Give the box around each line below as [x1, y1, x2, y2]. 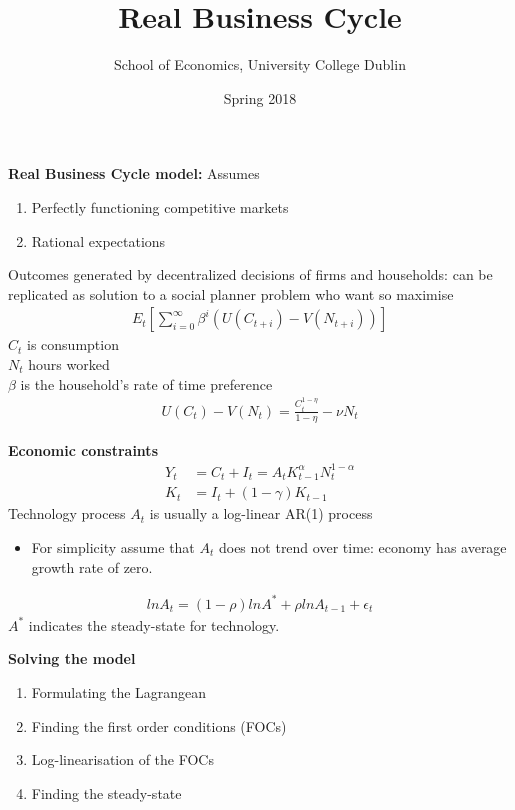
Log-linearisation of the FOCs [31, 749, 214, 770]
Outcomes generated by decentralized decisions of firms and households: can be [8, 264, 493, 285]
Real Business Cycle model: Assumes [8, 163, 260, 184]
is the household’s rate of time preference [20, 373, 273, 394]
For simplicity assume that [31, 537, 195, 558]
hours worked [28, 353, 110, 374]
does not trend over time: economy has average [218, 537, 507, 558]
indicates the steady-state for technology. [28, 614, 280, 635]
